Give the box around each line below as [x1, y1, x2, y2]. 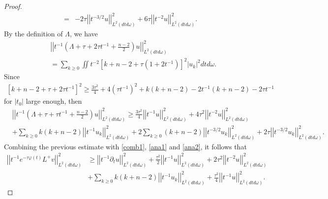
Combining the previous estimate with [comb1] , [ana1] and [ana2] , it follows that [4, 141, 247, 151]
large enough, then [26, 96, 82, 106]
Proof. [4, 1, 22, 11]
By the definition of [4, 28, 63, 38]
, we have [69, 28, 98, 38]
